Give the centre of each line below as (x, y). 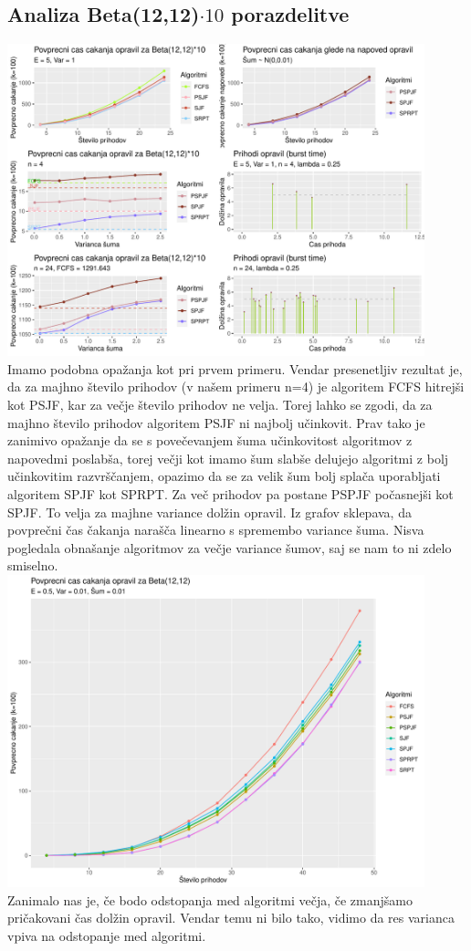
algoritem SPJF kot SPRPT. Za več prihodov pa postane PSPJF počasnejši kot (230, 494)
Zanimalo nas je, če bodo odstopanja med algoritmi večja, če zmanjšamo (210, 899)
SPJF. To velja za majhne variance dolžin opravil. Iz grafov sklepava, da (209, 512)
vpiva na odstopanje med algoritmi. (107, 935)
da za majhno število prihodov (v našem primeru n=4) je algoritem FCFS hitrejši (236, 387)
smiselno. (33, 565)
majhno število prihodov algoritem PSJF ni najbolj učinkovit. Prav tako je (216, 422)
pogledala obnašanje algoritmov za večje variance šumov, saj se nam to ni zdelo (230, 547)
